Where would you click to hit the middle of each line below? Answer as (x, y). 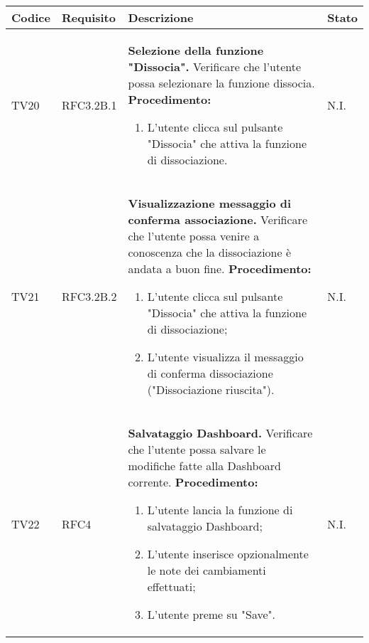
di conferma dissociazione (210, 373)
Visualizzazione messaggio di (210, 203)
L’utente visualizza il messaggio (225, 357)
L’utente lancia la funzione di (220, 510)
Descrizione (161, 17)
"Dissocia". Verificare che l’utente (215, 67)
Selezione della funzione (196, 50)
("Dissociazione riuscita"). (211, 389)
